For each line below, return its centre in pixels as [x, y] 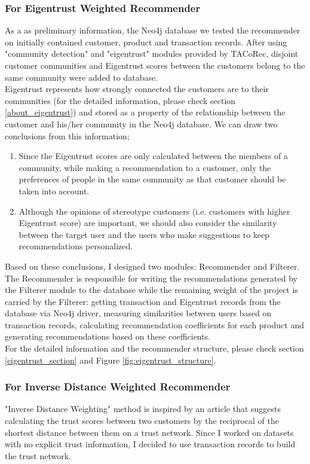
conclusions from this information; [67, 135]
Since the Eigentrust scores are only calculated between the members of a [153, 156]
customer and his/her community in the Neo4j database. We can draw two [141, 123]
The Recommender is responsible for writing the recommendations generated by [151, 278]
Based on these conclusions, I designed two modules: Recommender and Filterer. [152, 266]
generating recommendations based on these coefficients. [108, 336]
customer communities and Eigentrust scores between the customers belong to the [155, 65]
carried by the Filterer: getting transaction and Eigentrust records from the [143, 301]
